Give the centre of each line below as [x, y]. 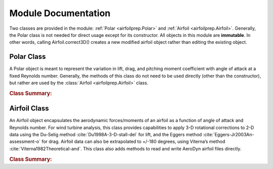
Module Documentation [60, 13]
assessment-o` [25, 142]
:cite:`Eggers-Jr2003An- [229, 134]
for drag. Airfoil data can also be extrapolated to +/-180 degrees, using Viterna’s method [133, 142]
